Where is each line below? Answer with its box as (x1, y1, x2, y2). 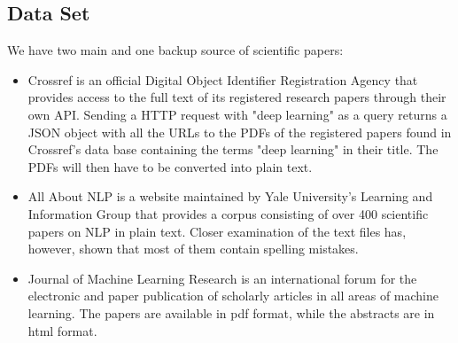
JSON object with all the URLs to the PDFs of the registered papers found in (27, 122, 452, 141)
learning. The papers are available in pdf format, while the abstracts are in (27, 303, 435, 322)
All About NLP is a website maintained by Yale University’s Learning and (27, 187, 433, 206)
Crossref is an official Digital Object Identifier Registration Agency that (27, 70, 418, 89)
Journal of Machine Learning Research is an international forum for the (27, 269, 417, 287)
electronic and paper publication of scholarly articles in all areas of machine (27, 286, 439, 305)
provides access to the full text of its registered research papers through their (27, 88, 446, 106)
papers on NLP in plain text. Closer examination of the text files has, (27, 222, 407, 240)
